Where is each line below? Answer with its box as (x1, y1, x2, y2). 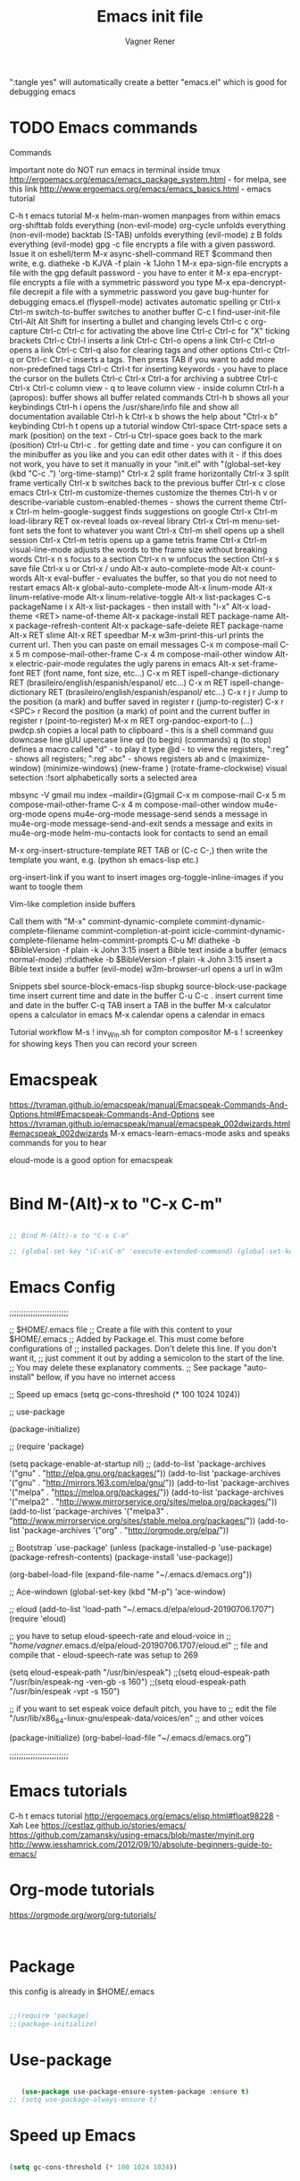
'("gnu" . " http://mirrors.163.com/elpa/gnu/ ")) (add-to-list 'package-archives (9, 1478, 290, 1489)
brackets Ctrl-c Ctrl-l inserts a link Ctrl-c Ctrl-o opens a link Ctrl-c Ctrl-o (9, 335, 275, 345)
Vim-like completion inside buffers (9, 898, 136, 909)
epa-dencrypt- (231, 276, 287, 287)
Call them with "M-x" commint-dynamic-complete (9, 915, 194, 927)
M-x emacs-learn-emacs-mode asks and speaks (110, 1127, 290, 1138)
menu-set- (240, 515, 281, 526)
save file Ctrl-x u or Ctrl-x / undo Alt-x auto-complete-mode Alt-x (9, 563, 250, 573)
